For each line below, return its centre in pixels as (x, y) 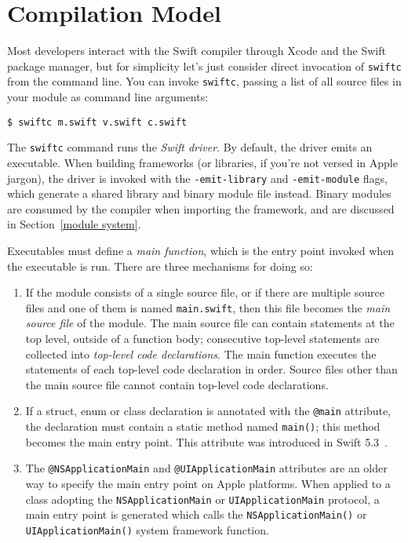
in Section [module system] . (74, 224)
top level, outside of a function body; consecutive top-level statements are (202, 338)
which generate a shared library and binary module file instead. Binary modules (199, 193)
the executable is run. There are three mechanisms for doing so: (160, 266)
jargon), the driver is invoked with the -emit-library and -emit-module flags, (197, 178)
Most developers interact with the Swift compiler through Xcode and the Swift (197, 51)
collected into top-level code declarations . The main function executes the (201, 353)
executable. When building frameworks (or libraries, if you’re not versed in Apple (202, 162)
